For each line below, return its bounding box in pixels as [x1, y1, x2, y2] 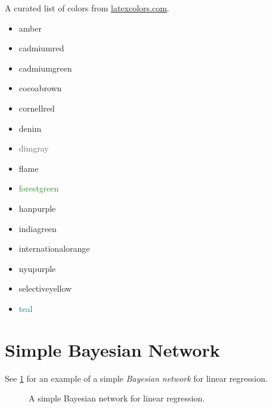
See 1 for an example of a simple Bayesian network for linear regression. [5, 372, 268, 384]
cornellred [18, 101, 55, 114]
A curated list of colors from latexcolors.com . [5, 2, 169, 14]
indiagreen [18, 222, 57, 234]
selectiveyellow [18, 282, 72, 295]
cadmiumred [18, 42, 64, 54]
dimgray [18, 142, 49, 154]
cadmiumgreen [18, 61, 72, 74]
